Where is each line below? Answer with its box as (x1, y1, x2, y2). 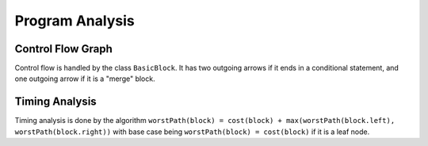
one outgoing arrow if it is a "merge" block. (14, 74, 155, 83)
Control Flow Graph (14, 42, 113, 56)
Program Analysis (14, 12, 135, 29)
